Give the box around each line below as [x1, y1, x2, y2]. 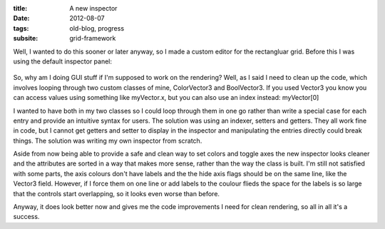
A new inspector [69, 4, 118, 12]
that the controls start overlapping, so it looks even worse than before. [13, 189, 220, 198]
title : [13, 4, 28, 12]
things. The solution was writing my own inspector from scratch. [13, 136, 202, 145]
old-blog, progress [69, 24, 125, 32]
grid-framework [69, 34, 116, 43]
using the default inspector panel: [13, 57, 113, 66]
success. [13, 213, 40, 221]
